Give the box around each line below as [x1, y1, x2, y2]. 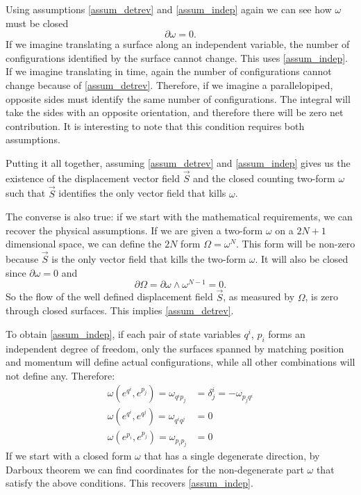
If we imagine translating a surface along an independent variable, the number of [6, 37, 350, 51]
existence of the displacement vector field [6, 170, 180, 185]
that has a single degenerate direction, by [144, 448, 320, 462]
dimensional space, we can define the [6, 236, 162, 251]
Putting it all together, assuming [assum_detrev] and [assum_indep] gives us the [6, 155, 351, 170]
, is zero [305, 289, 339, 304]
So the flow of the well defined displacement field [6, 289, 213, 304]
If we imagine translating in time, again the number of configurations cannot [6, 64, 332, 79]
